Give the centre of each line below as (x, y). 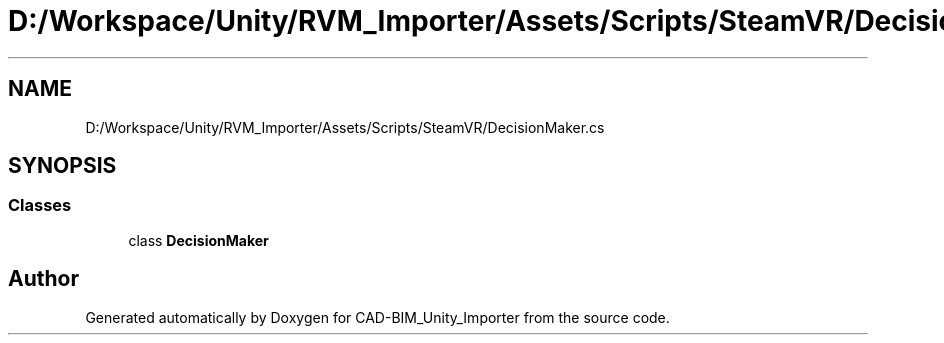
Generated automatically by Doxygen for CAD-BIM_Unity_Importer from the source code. (377, 317)
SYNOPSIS (62, 166)
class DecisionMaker (198, 240)
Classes (40, 205)
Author (43, 279)
